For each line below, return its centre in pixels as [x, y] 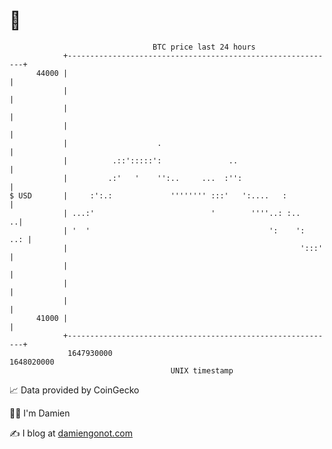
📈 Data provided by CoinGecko [74, 390]
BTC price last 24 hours [204, 47]
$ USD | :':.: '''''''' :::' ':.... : [148, 195]
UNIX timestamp [202, 370]
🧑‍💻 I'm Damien [40, 413]
